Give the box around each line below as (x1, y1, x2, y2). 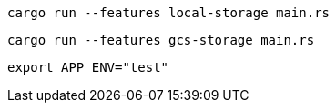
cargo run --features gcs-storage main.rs (7, 33, 315, 47)
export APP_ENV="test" (7, 60, 169, 75)
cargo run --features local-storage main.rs (7, 5, 331, 20)
